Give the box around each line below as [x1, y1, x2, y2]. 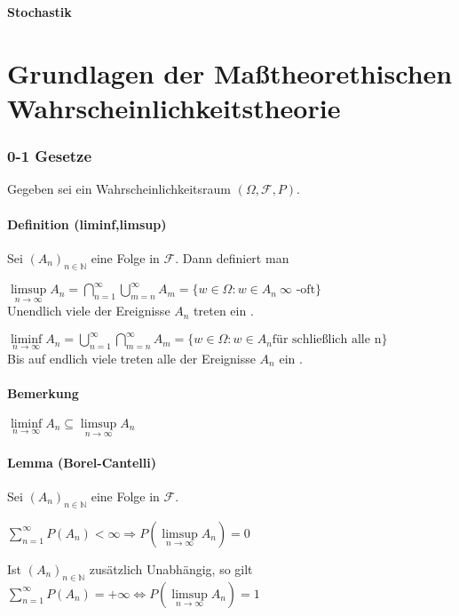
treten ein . [194, 301, 254, 320]
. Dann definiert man [175, 248, 289, 267]
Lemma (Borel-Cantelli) [7, 452, 156, 471]
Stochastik [7, 3, 72, 20]
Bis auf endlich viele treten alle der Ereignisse [7, 348, 256, 367]
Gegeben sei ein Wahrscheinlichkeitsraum [7, 180, 232, 198]
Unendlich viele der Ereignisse [7, 301, 170, 320]
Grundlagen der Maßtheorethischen [7, 54, 453, 91]
